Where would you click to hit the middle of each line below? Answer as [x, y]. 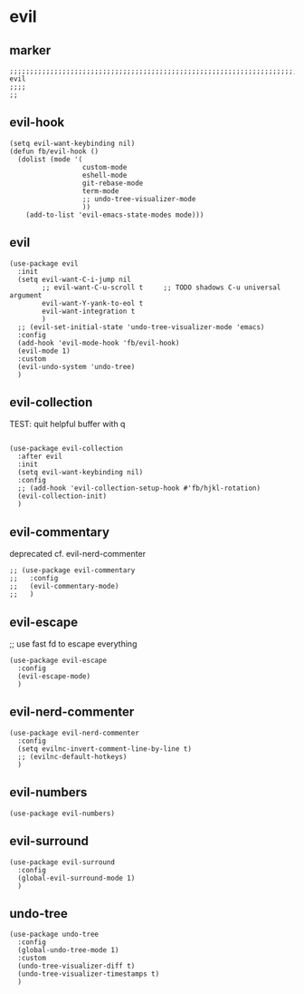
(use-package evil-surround [62, 862]
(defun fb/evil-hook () [54, 151]
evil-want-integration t [89, 311]
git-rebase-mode [113, 183]
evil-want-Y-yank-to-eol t [93, 303]
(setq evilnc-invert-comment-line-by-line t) [105, 749]
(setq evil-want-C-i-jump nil [74, 279]
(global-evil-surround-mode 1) [76, 878]
